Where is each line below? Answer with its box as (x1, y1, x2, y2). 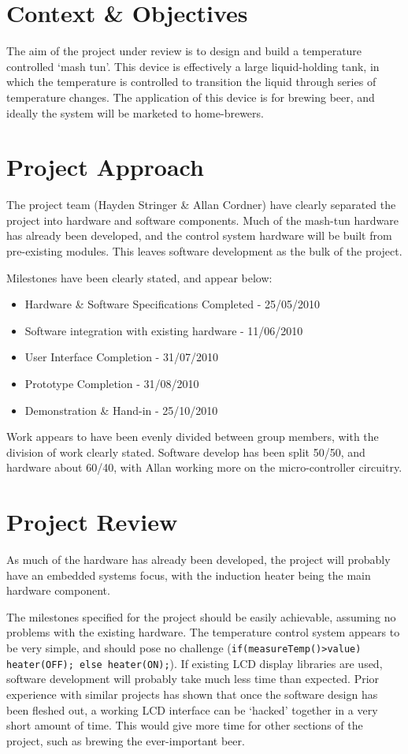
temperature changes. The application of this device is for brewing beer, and (6, 88, 375, 105)
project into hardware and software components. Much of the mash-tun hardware (6, 211, 399, 228)
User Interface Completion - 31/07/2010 (24, 349, 218, 365)
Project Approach (6, 151, 204, 183)
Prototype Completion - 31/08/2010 (24, 375, 199, 391)
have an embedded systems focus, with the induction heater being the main (6, 566, 371, 583)
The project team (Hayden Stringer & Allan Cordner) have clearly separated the (6, 196, 396, 213)
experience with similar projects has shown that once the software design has (6, 685, 378, 702)
